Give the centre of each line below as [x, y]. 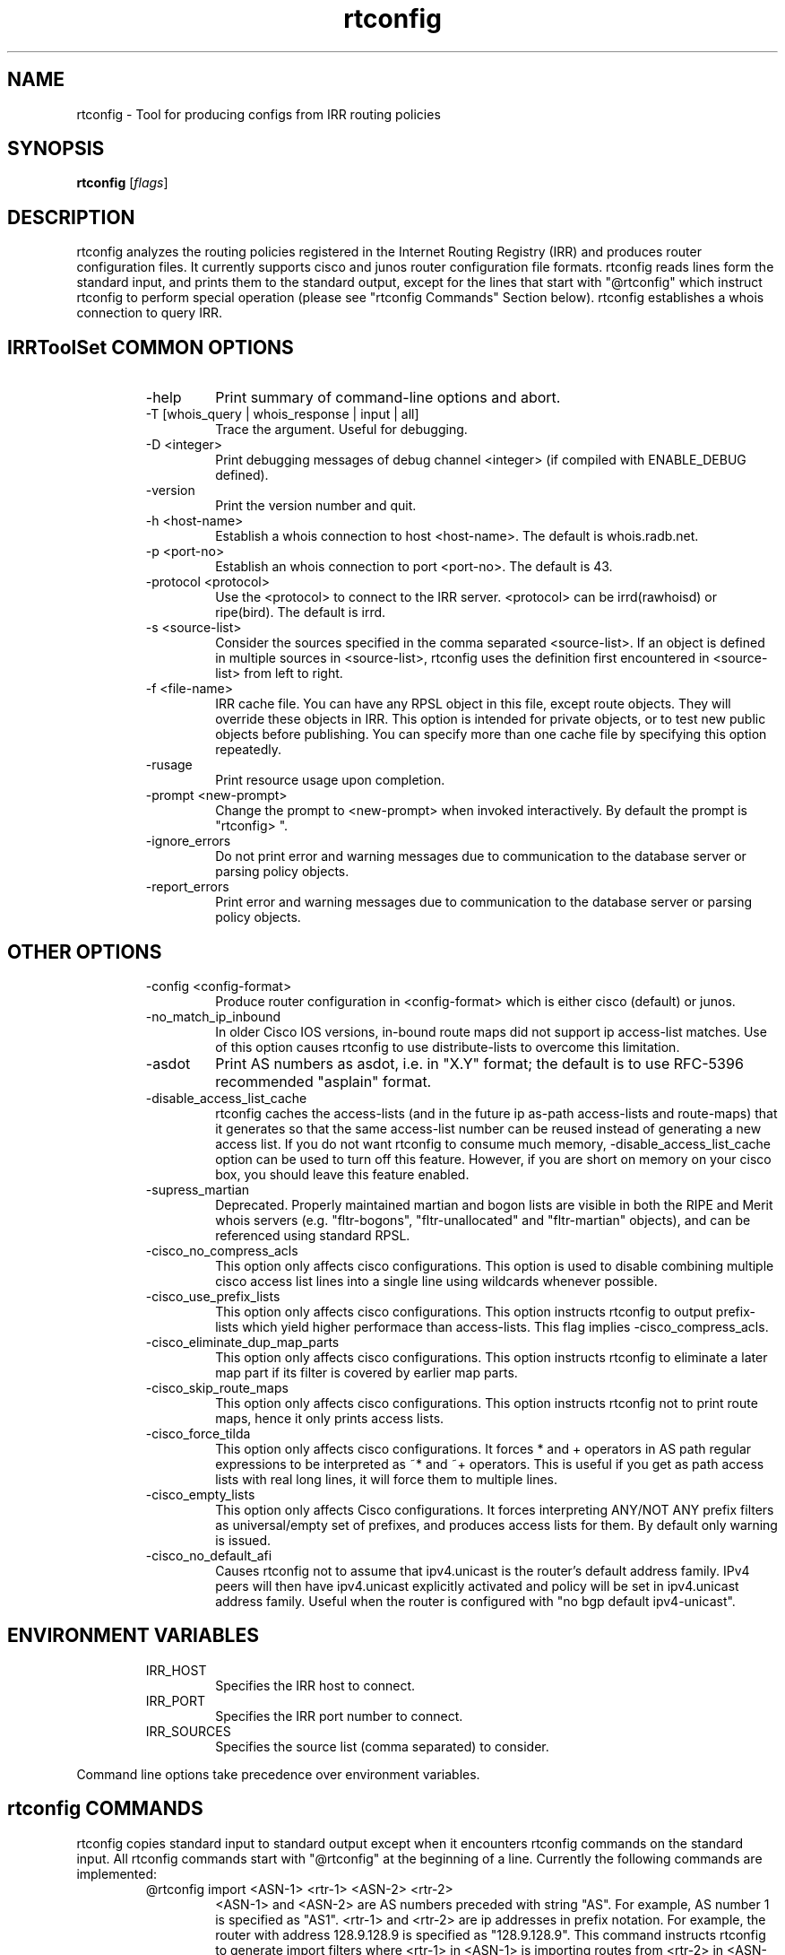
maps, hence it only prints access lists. [330, 1418]
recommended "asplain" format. [323, 1081]
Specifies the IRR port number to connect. [339, 1716]
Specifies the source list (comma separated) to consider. [382, 1746]
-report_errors [187, 887]
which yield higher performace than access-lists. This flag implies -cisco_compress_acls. [505, 1326]
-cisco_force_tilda [198, 1433]
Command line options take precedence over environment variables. [278, 1774]
